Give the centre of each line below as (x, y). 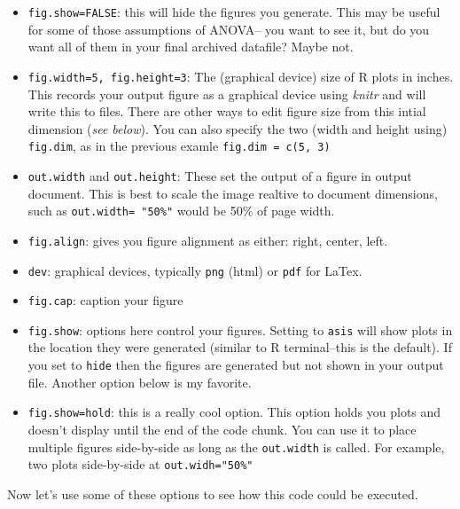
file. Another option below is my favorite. (140, 382)
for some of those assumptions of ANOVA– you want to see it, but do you (229, 29)
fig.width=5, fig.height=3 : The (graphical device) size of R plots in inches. (241, 76)
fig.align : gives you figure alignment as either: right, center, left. (208, 240)
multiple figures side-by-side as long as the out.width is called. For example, (236, 446)
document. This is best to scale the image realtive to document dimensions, (233, 193)
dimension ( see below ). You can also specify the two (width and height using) (238, 128)
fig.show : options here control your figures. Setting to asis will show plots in (240, 329)
